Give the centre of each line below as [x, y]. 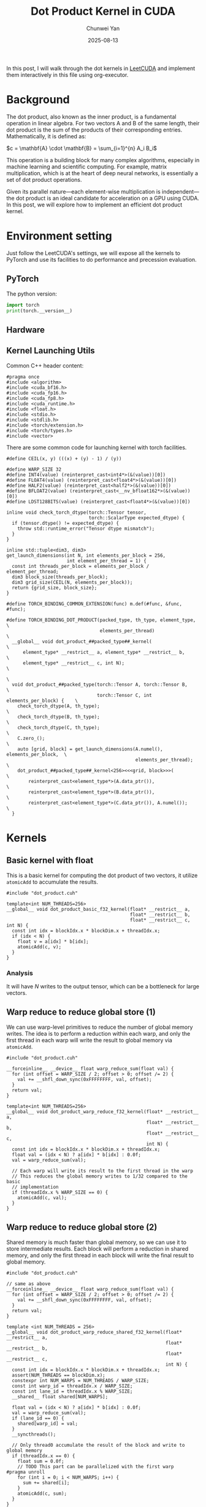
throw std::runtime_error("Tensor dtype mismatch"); [86, 529]
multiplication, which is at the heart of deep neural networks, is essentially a [102, 173]
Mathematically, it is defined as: [46, 136]
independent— [180, 191]
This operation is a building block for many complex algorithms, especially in [103, 160]
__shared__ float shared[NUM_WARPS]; [60, 1396]
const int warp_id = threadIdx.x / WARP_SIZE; [72, 1386]
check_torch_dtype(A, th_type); [59, 706]
